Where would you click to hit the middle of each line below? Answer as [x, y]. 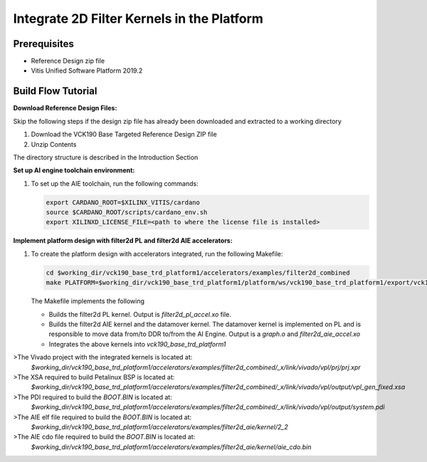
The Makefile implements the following [88, 301]
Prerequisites [43, 44]
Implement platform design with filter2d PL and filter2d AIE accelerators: [123, 241]
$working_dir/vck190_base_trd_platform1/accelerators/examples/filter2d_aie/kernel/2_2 [159, 426]
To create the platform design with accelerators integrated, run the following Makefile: [157, 253]
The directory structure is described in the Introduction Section [106, 157]
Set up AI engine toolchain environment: [74, 170]
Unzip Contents [54, 144]
